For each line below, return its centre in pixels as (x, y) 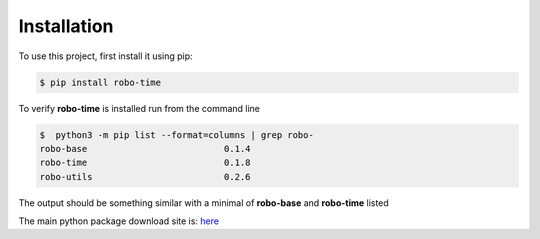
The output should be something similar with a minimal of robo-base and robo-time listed (203, 202)
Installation (66, 26)
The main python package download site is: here (119, 221)
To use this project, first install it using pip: (106, 56)
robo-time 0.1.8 (145, 163)
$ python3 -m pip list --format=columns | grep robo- (176, 134)
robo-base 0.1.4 (145, 148)
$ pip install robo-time (100, 82)
